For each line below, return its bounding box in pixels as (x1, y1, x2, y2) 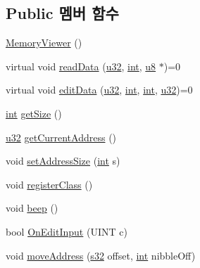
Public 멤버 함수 (6, 2, 119, 24)
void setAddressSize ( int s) (6, 153, 120, 168)
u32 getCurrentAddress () (6, 129, 117, 144)
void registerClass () (6, 177, 93, 191)
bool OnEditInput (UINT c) (6, 224, 127, 238)
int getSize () (6, 106, 62, 120)
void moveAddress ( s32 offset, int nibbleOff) (6, 248, 196, 262)
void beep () (6, 200, 58, 215)
